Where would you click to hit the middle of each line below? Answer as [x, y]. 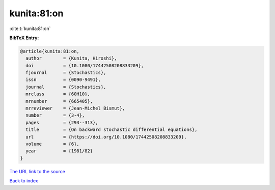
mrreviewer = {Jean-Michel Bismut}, [75, 108]
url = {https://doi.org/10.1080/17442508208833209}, [106, 137]
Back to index [24, 181]
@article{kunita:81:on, [50, 51]
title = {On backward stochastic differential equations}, [112, 130]
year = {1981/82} [59, 151]
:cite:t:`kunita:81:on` [30, 29]
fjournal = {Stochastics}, [66, 73]
